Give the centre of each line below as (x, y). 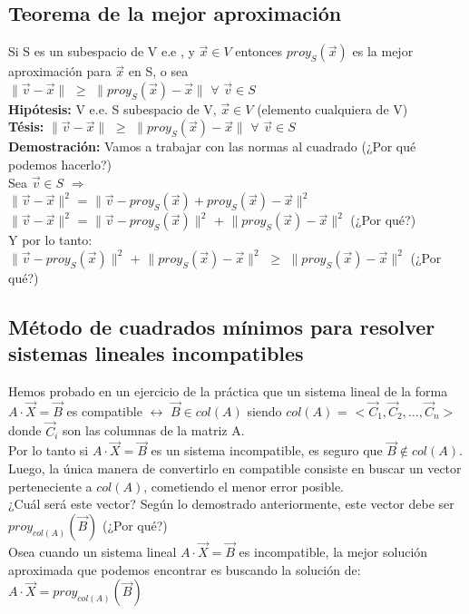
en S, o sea (158, 71)
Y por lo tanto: (50, 240)
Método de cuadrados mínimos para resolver (222, 326)
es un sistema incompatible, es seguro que (267, 450)
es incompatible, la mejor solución (333, 551)
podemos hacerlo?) (60, 164)
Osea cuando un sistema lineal (93, 551)
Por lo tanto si (49, 450)
